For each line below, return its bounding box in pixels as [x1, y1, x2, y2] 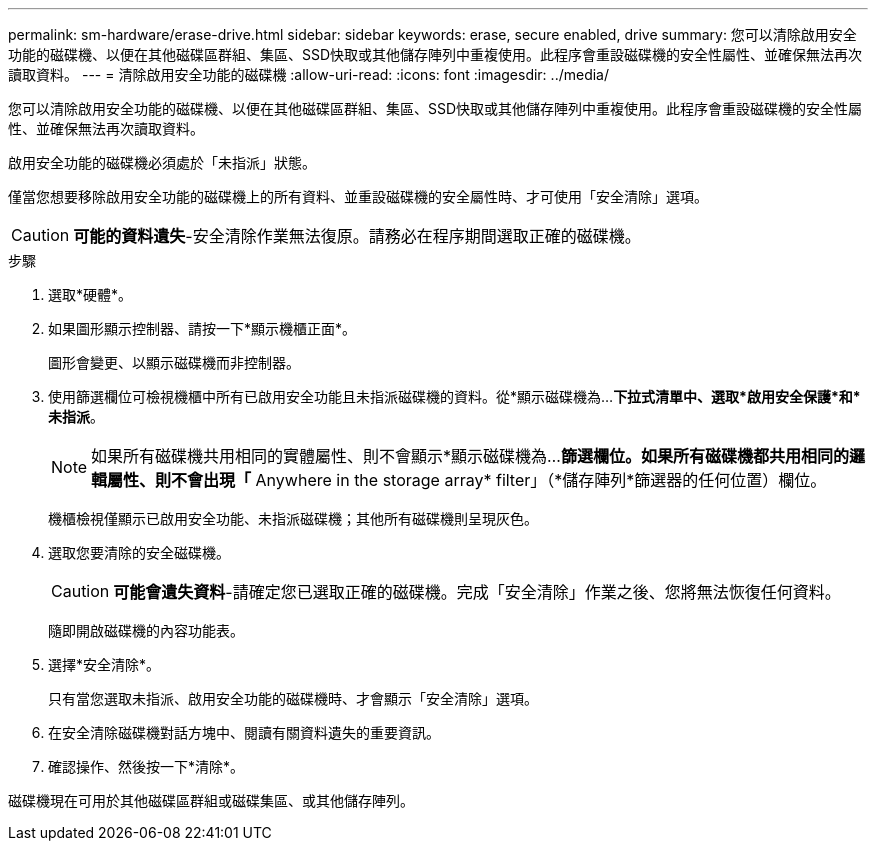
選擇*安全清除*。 [48, 656, 161, 673]
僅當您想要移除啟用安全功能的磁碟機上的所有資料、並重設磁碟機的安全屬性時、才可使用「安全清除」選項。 [8, 188, 708, 205]
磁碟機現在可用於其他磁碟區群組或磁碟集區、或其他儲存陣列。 [8, 792, 414, 809]
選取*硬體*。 [48, 286, 133, 303]
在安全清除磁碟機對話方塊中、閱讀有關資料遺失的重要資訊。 [48, 724, 440, 741]
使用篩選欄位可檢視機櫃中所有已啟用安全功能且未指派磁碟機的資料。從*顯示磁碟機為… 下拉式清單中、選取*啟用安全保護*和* [48, 388, 861, 405]
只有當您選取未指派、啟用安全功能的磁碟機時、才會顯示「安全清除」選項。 [48, 690, 538, 707]
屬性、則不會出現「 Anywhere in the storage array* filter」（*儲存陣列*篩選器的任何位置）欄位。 [107, 470, 827, 490]
